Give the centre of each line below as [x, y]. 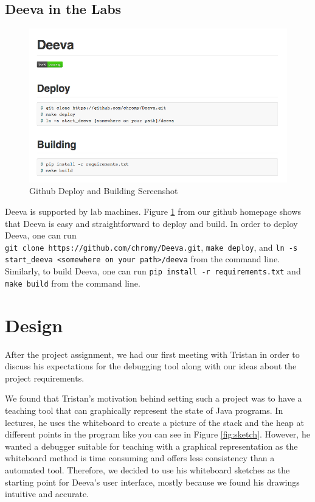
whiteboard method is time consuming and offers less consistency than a [140, 458]
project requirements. [45, 378]
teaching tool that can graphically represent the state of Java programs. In [144, 410]
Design [34, 325]
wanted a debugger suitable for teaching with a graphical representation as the [151, 446]
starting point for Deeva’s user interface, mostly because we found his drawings [152, 482]
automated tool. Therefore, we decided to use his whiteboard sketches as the [147, 469]
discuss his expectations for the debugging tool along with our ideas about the [151, 366]
